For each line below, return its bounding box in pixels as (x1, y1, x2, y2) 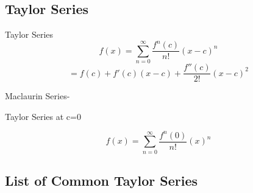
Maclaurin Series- (5, 89, 70, 102)
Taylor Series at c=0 (5, 110, 81, 122)
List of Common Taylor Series (5, 171, 198, 190)
